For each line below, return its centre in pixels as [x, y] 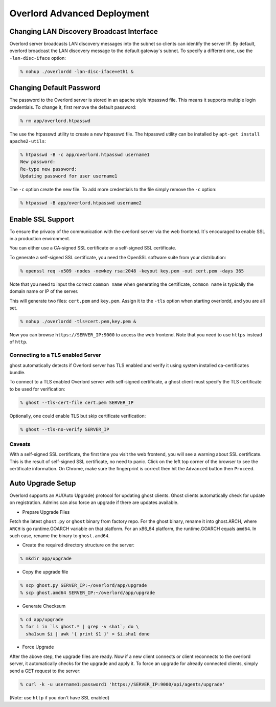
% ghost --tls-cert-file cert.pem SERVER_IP [77, 402]
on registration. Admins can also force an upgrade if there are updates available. [94, 503]
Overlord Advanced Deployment [79, 13]
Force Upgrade [38, 647]
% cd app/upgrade [42, 619]
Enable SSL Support [42, 219]
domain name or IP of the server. [44, 291]
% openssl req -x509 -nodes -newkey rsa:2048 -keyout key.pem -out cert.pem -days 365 [132, 271]
